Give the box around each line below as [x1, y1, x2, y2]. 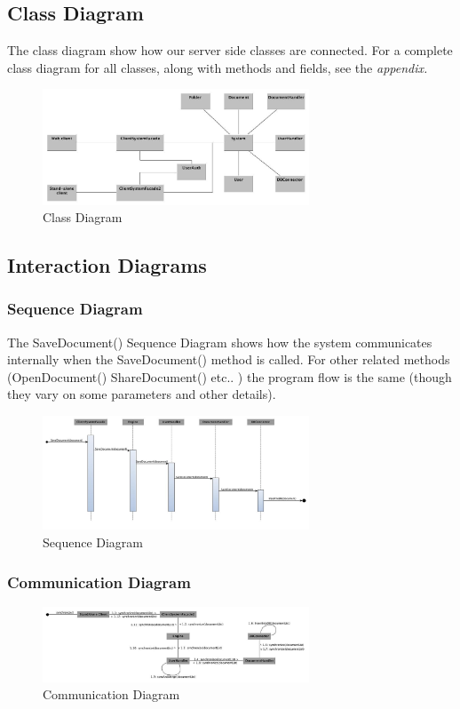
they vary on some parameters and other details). [7, 385, 276, 403]
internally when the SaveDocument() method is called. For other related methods [7, 350, 450, 369]
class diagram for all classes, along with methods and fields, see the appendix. [7, 58, 428, 76]
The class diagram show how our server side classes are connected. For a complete [7, 41, 453, 60]
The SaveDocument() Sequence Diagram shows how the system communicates [7, 332, 432, 351]
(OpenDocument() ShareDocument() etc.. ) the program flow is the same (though [7, 367, 452, 386]
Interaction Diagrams [7, 251, 207, 279]
